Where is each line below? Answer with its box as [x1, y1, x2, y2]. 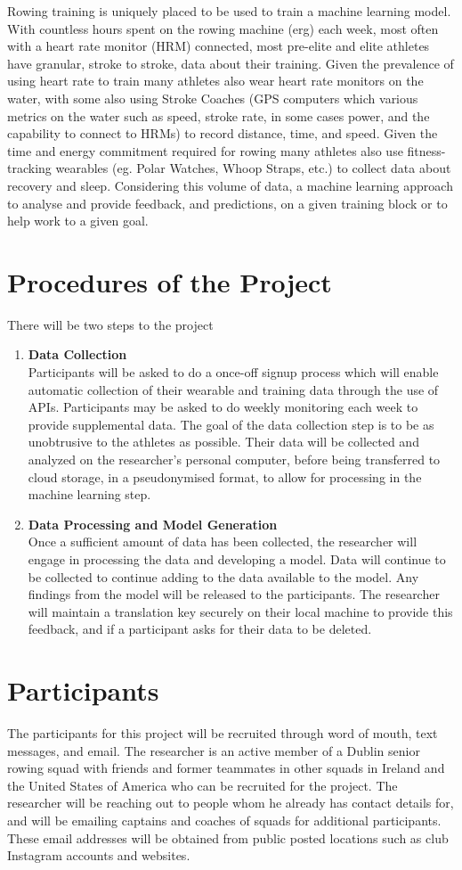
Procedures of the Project [7, 263, 332, 300]
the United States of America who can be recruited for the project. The [7, 776, 398, 794]
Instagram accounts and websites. [7, 846, 190, 865]
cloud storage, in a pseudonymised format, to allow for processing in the [28, 467, 422, 486]
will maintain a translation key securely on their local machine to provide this [28, 602, 453, 620]
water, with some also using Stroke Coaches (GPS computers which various [7, 88, 418, 107]
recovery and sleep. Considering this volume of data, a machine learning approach [7, 176, 453, 194]
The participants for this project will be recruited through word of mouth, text [7, 724, 438, 743]
